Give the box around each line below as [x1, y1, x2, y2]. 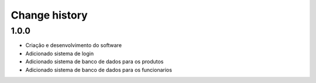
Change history [11, 9, 88, 21]
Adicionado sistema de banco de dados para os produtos [25, 58, 164, 65]
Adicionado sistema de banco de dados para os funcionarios [25, 66, 173, 73]
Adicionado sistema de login [25, 50, 94, 57]
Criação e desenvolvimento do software [25, 42, 122, 49]
